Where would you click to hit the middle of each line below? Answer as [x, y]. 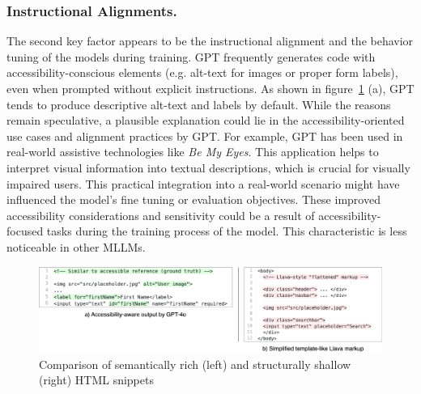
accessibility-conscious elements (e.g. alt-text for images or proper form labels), [202, 72]
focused [25, 231]
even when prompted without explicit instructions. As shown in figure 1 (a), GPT [210, 88]
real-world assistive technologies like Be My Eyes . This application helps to [193, 152]
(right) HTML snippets [96, 380]
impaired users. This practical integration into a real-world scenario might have [203, 183]
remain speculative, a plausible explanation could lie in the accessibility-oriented [206, 120]
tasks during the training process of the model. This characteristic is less [227, 231]
